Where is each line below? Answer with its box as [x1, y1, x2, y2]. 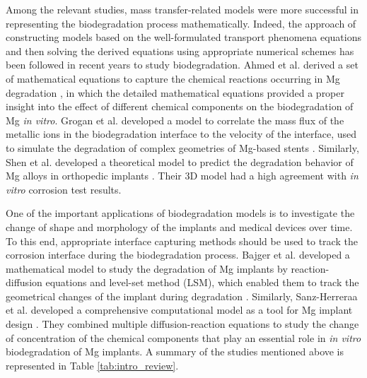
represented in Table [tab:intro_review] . [6, 358, 179, 372]
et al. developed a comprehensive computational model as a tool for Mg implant [6, 302, 353, 317]
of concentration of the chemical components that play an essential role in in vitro [6, 330, 361, 345]
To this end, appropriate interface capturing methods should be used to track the [6, 233, 358, 248]
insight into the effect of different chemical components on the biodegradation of [6, 99, 354, 114]
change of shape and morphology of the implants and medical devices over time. [6, 219, 353, 234]
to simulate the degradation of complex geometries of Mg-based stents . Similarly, [6, 140, 359, 155]
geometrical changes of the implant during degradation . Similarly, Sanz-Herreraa [6, 288, 358, 303]
